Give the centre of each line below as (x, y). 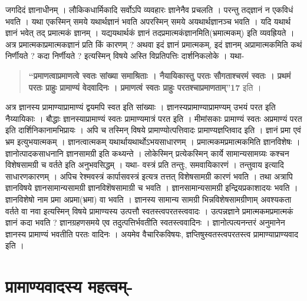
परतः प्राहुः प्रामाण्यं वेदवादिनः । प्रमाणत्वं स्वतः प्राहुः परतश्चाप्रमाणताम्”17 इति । (145, 87)
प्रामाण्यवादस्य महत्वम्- (69, 286)
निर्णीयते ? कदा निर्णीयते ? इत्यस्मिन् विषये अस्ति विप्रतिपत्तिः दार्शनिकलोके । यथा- (125, 56)
